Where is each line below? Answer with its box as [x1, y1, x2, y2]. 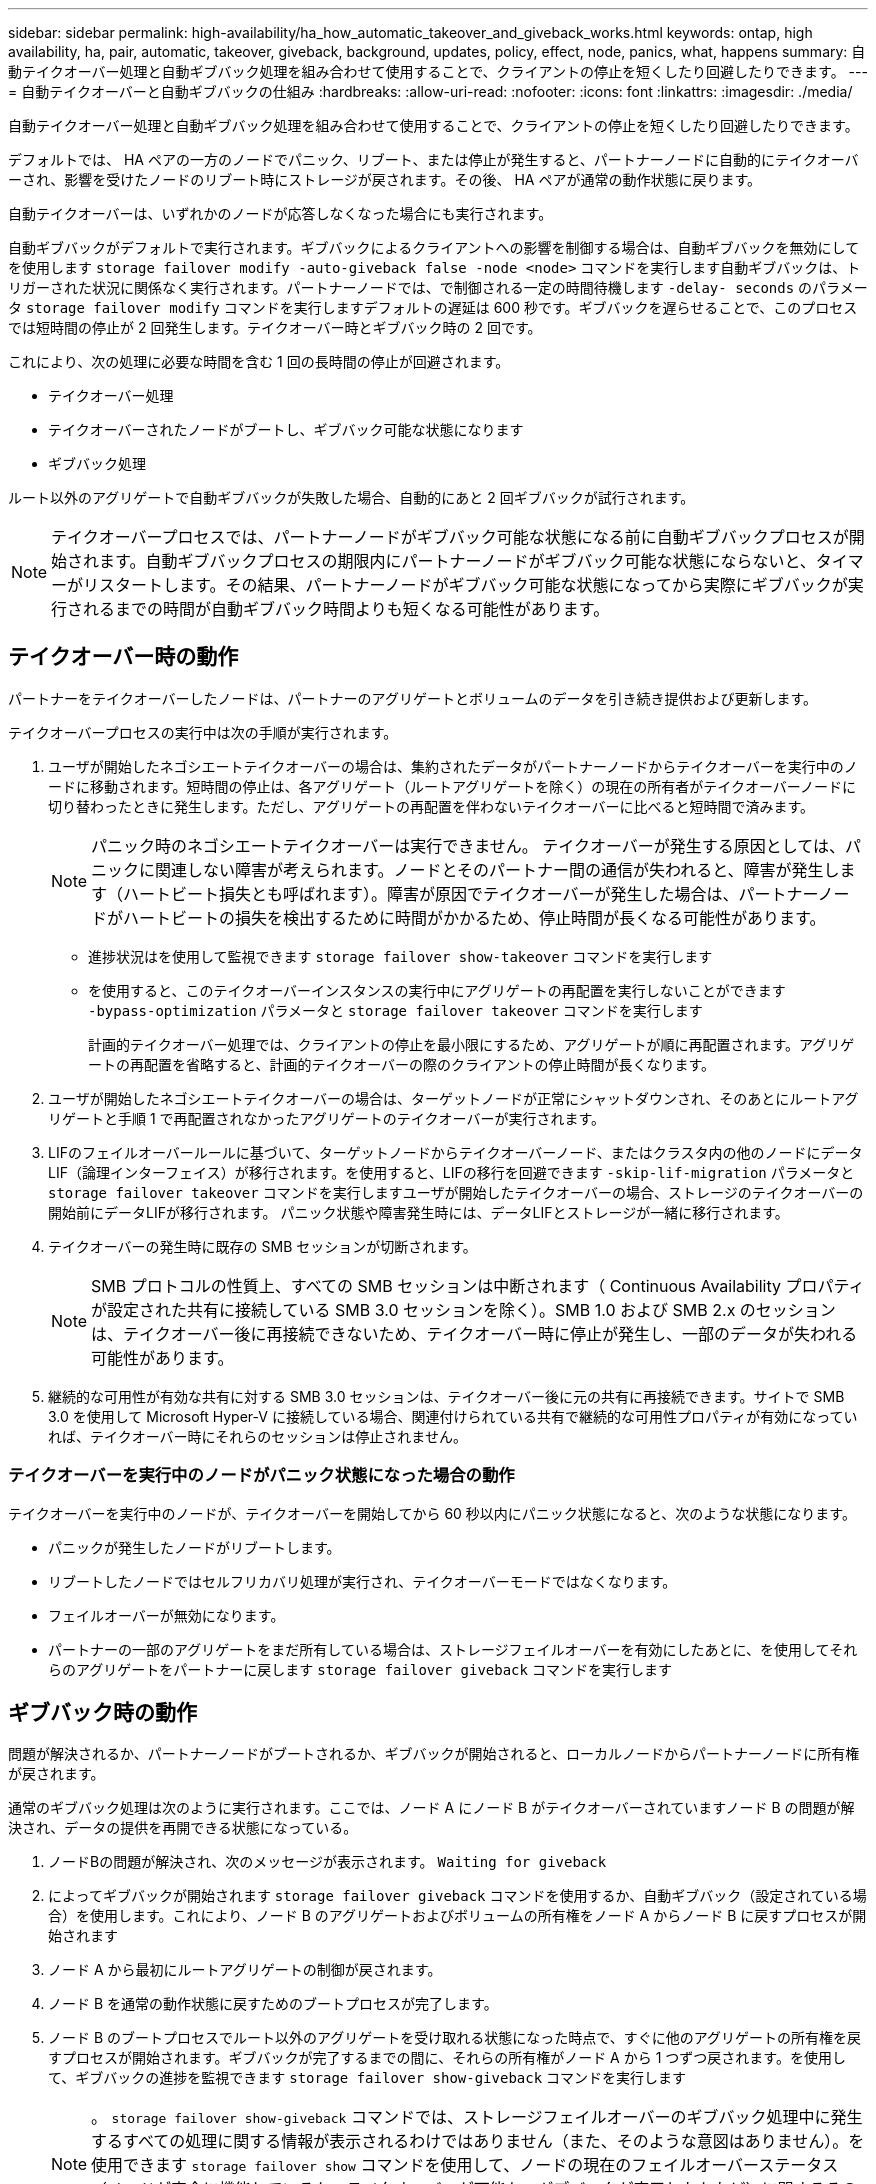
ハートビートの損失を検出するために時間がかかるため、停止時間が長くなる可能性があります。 [123, 907, 826, 928]
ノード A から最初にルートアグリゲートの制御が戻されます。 [48, 1961, 442, 1979]
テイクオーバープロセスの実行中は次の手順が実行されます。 [8, 723, 398, 741]
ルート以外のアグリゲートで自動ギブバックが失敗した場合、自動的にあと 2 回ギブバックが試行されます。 [8, 489, 695, 506]
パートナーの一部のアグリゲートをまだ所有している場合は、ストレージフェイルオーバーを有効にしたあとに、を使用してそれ [48, 1640, 858, 1658]
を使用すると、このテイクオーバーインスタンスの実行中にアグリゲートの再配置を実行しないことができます [88, 981, 786, 999]
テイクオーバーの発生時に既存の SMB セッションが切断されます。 [48, 1237, 477, 1255]
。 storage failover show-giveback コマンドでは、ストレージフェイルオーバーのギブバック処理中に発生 [91, 2107, 863, 2128]
